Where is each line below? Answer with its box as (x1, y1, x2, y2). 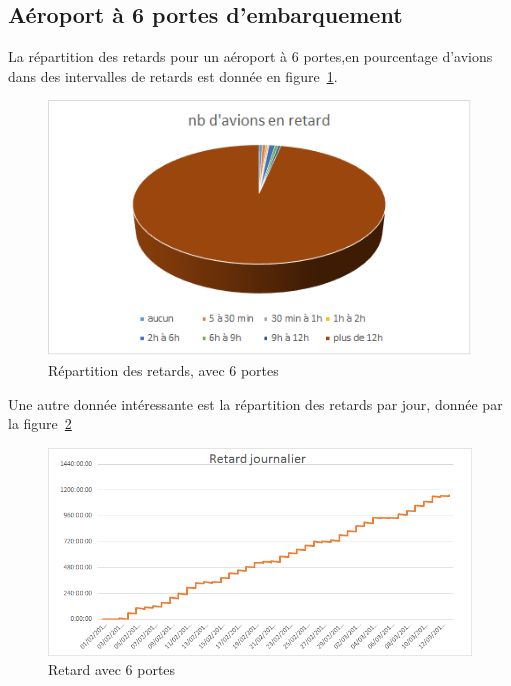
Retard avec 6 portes (48, 659, 176, 680)
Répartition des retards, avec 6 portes (48, 359, 279, 380)
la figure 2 (8, 413, 72, 434)
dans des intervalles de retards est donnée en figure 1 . (8, 65, 338, 86)
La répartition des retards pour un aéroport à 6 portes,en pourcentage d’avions (8, 46, 493, 67)
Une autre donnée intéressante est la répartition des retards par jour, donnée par (8, 393, 503, 414)
